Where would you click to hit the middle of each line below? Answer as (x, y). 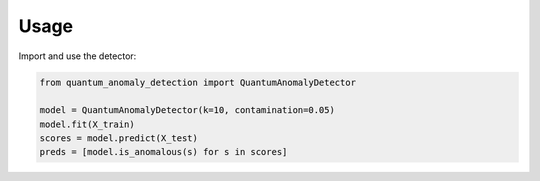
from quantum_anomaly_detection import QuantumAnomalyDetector (198, 82)
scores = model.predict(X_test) (119, 138)
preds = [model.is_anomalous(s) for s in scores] (163, 152)
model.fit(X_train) (87, 124)
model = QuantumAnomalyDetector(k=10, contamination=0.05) (187, 110)
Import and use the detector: (77, 56)
